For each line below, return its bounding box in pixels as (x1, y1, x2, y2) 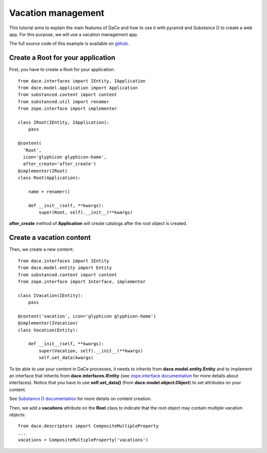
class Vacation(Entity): (18, 327, 78, 333)
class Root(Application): (18, 175, 81, 181)
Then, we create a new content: (9, 246, 74, 252)
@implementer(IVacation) (18, 320, 78, 326)
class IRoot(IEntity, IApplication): (18, 119, 110, 125)
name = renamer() (28, 188, 70, 194)
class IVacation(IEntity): (18, 292, 84, 298)
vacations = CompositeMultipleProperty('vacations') (18, 437, 148, 443)
